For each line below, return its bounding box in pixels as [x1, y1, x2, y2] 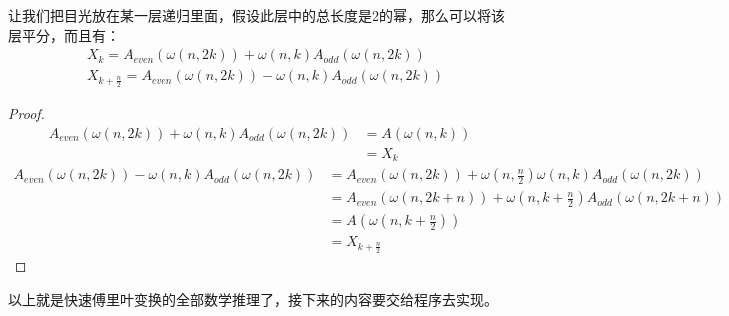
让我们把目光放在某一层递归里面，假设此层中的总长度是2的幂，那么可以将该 [8, 5, 505, 25]
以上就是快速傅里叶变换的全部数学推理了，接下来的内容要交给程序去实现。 [8, 288, 498, 309]
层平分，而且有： [8, 24, 120, 45]
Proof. [8, 103, 45, 124]
